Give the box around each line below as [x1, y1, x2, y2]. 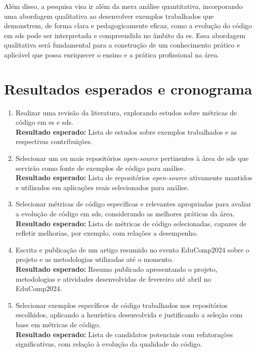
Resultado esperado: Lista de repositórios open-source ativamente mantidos [15, 172, 253, 183]
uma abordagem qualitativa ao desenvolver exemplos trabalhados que [4, 10, 214, 21]
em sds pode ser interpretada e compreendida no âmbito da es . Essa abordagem [4, 30, 246, 40]
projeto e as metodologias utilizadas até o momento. [15, 254, 173, 264]
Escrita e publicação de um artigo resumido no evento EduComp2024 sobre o [15, 244, 250, 254]
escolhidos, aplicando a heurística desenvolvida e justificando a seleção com [15, 309, 243, 320]
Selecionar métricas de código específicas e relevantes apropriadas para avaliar [15, 199, 252, 209]
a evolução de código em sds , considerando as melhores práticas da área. [15, 208, 235, 219]
